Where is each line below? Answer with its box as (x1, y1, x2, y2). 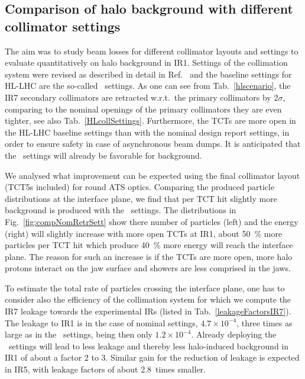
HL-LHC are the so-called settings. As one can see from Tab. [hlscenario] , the (5, 79, 291, 92)
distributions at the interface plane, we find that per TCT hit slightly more (5, 192, 277, 204)
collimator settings (5, 17, 121, 35)
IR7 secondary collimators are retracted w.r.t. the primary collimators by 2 (5, 91, 278, 103)
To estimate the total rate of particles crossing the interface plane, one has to (5, 281, 285, 294)
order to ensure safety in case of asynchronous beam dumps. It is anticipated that (5, 137, 301, 150)
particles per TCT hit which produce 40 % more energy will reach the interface (5, 239, 293, 251)
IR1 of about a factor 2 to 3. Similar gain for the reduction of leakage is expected (5, 351, 300, 364)
